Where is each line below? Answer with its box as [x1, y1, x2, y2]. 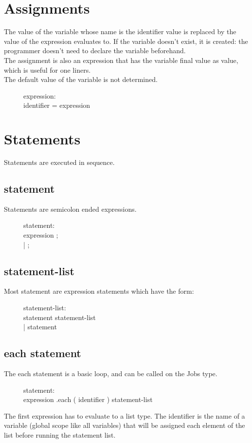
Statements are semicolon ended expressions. [4, 203, 137, 214]
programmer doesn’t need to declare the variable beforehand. [4, 45, 186, 56]
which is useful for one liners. [4, 64, 91, 75]
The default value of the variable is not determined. [4, 74, 158, 84]
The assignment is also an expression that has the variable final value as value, [4, 55, 238, 65]
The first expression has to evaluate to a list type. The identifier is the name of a [4, 410, 245, 421]
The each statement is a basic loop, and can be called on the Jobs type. [4, 368, 217, 378]
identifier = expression [23, 100, 90, 110]
